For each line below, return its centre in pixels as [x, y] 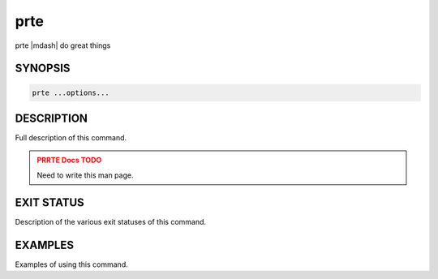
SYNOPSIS [43, 69]
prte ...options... [71, 92]
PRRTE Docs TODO [69, 160]
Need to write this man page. [85, 175]
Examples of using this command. [72, 264]
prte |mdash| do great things [63, 45]
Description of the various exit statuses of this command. [111, 221]
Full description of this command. [71, 138]
